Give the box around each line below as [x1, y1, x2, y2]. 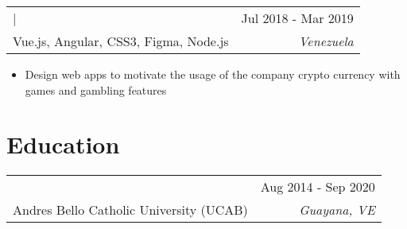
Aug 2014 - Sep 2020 [260, 177, 375, 196]
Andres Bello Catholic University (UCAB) [13, 200, 248, 219]
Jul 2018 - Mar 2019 [241, 9, 354, 27]
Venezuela [298, 32, 354, 50]
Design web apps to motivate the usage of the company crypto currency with [25, 66, 401, 82]
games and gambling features [25, 81, 167, 98]
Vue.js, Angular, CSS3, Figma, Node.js [13, 32, 229, 50]
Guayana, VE [299, 200, 375, 219]
